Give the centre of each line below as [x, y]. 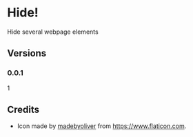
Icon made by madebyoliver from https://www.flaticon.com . [102, 126]
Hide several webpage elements [53, 32]
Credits [23, 110]
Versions [27, 53]
